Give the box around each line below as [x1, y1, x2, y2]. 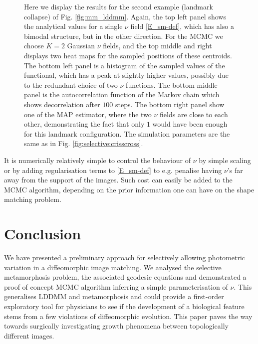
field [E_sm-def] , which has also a [130, 21, 234, 31]
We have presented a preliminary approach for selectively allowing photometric [4, 252, 245, 262]
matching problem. [4, 194, 61, 204]
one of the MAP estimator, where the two [24, 109, 152, 119]
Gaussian [67, 40, 95, 51]
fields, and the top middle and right [103, 40, 212, 51]
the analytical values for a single [24, 21, 123, 31]
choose [24, 40, 44, 51]
